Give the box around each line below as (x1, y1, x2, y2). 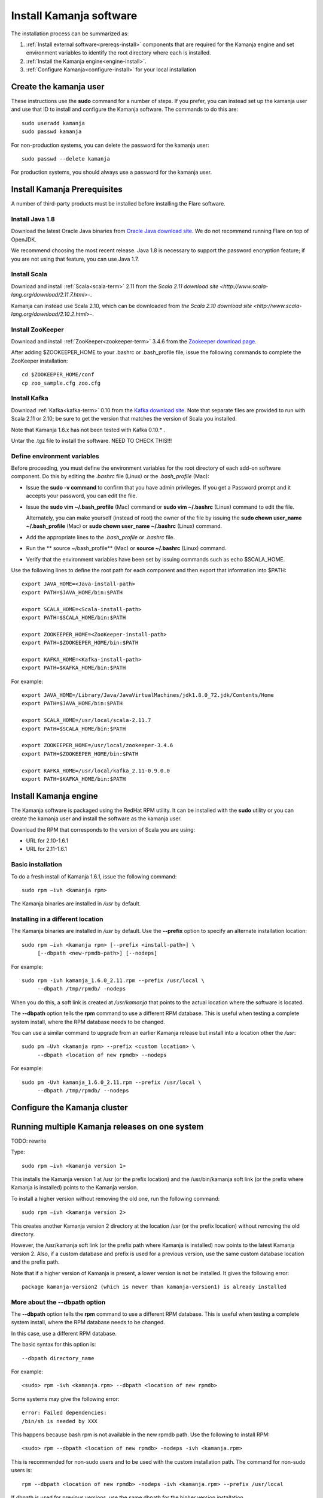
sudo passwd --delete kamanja (22, 155, 111, 162)
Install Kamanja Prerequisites (11, 185, 123, 195)
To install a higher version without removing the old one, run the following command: (11, 1195, 220, 1202)
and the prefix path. (11, 1258, 60, 1266)
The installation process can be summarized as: (11, 30, 129, 37)
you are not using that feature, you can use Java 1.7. (11, 255, 139, 262)
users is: (11, 1467, 32, 1474)
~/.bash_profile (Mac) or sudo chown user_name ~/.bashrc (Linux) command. (26, 523, 223, 530)
